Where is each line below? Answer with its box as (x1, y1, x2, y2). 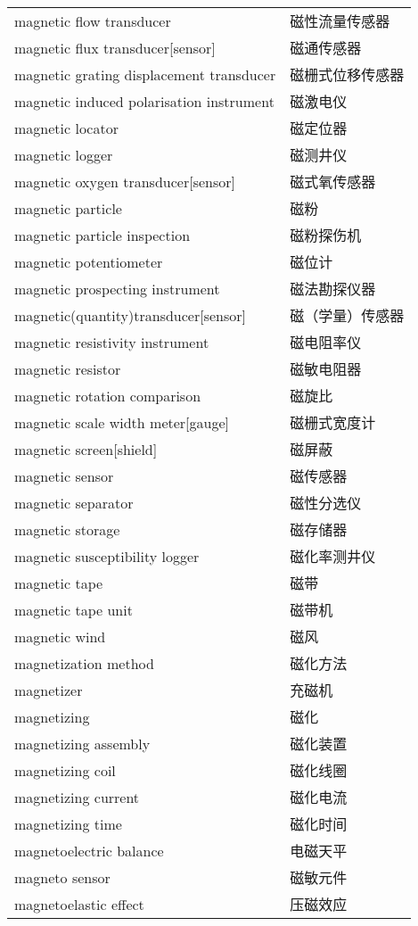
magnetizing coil (14, 759, 116, 781)
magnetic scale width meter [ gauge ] (14, 411, 230, 433)
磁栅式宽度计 (290, 412, 376, 433)
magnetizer (14, 679, 83, 700)
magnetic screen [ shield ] (14, 438, 158, 459)
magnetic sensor (14, 465, 114, 486)
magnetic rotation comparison (14, 384, 201, 406)
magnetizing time (14, 813, 122, 834)
